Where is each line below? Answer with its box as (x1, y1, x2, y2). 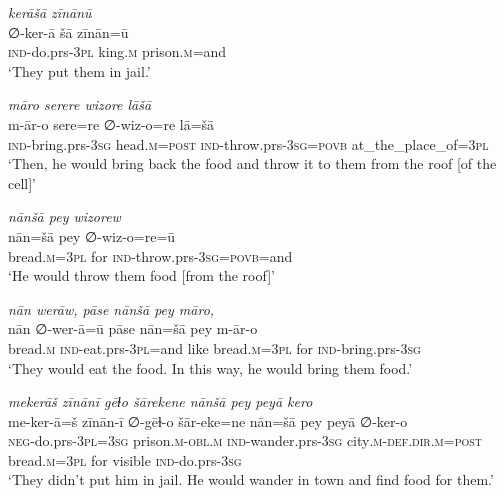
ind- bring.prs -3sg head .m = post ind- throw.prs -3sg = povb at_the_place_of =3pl (8, 133, 489, 154)
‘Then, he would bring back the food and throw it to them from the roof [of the (8, 153, 497, 174)
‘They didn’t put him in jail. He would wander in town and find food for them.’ (8, 469, 494, 490)
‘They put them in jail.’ (8, 60, 151, 81)
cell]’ (8, 172, 36, 193)
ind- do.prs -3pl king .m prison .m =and (8, 41, 227, 62)
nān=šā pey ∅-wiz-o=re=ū (8, 225, 176, 246)
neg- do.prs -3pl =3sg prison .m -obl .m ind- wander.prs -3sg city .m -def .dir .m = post (8, 430, 483, 451)
